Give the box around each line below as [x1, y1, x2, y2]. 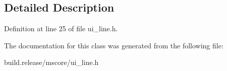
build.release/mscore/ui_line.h [4, 57, 99, 67]
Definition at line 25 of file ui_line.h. [4, 23, 118, 34]
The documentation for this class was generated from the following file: [4, 40, 223, 50]
